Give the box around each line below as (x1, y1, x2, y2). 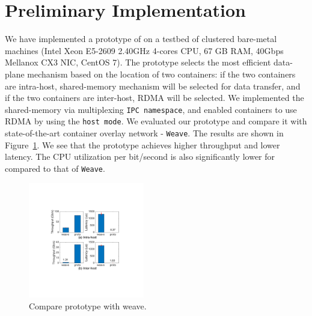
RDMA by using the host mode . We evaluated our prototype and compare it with (5, 115, 307, 127)
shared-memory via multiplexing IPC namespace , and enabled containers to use (5, 103, 297, 115)
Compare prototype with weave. (29, 299, 147, 312)
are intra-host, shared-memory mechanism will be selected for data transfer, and (5, 79, 301, 92)
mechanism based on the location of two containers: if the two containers (27, 67, 296, 80)
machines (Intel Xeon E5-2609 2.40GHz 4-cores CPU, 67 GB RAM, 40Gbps (5, 44, 284, 56)
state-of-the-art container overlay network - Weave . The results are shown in (5, 127, 284, 139)
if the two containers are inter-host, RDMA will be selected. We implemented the (5, 91, 304, 104)
